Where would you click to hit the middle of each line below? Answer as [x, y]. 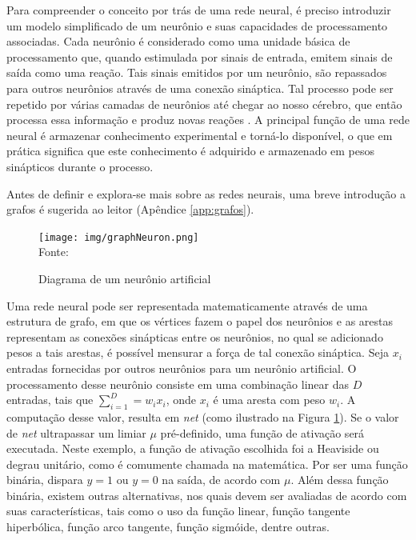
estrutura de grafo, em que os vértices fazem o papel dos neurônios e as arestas [200, 321]
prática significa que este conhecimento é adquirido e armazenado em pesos [191, 151]
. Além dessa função [340, 480]
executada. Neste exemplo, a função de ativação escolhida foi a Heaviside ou [193, 448]
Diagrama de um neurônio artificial [125, 278]
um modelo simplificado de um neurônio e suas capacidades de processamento [197, 25]
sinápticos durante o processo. [80, 166]
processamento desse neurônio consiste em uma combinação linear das [178, 384]
